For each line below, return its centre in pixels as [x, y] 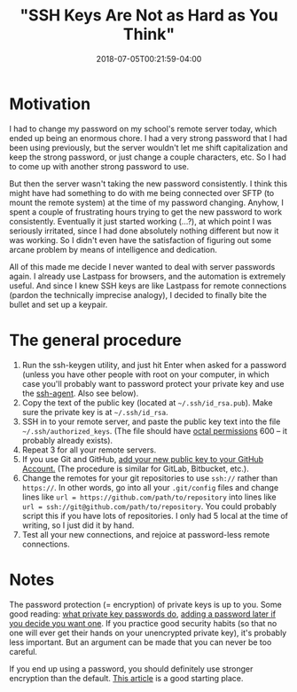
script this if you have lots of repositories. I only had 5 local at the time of [155, 515]
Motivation [50, 104]
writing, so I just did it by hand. [78, 525]
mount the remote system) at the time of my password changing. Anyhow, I [146, 202]
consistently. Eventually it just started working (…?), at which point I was [141, 221]
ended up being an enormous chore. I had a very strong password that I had [148, 138]
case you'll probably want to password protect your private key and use [153, 383]
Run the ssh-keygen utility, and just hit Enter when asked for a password [154, 365]
